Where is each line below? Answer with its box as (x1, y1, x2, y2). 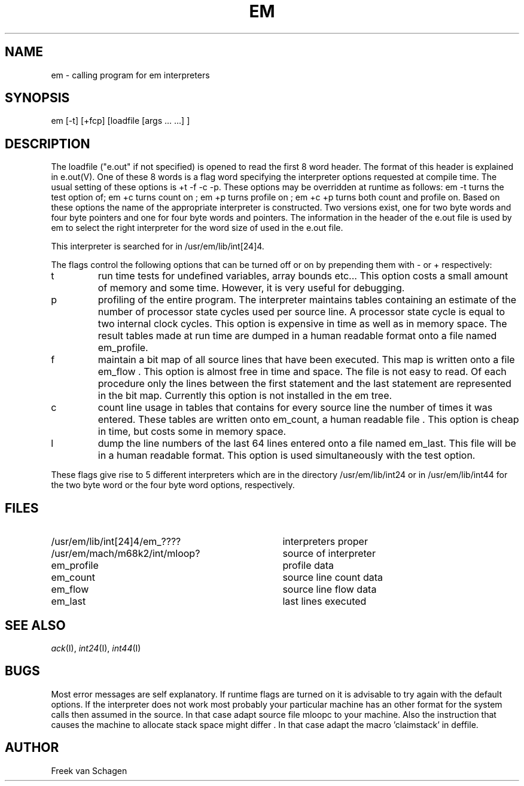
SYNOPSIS (5, 90, 70, 106)
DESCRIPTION (5, 136, 90, 151)
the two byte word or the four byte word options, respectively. (51, 480, 295, 491)
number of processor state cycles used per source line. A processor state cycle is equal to (98, 306, 505, 318)
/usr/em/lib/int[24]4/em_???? (51, 535, 181, 548)
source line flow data (282, 583, 377, 596)
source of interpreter (282, 547, 376, 560)
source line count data (282, 571, 383, 584)
